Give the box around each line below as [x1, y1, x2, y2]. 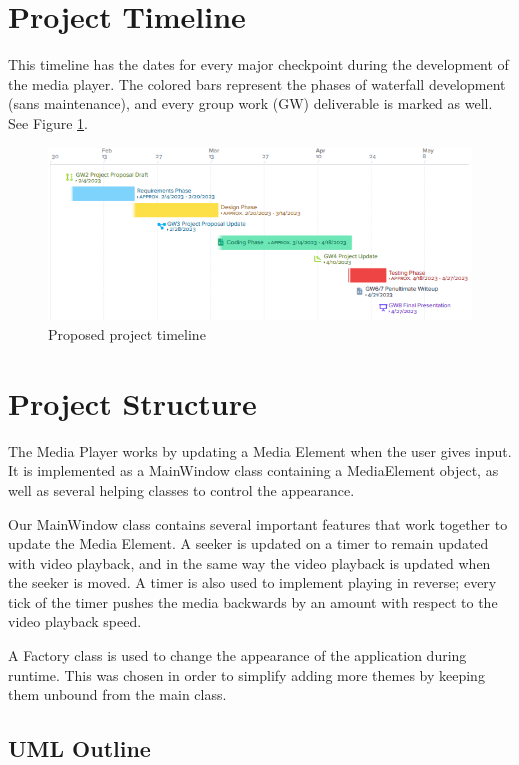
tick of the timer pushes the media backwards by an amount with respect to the [8, 591, 498, 612]
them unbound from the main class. [8, 684, 227, 705]
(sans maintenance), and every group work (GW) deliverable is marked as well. [8, 93, 493, 114]
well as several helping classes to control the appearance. [8, 479, 355, 500]
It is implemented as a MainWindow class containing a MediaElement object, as [8, 460, 499, 481]
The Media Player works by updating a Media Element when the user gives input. [8, 440, 512, 461]
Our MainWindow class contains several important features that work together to [8, 513, 508, 534]
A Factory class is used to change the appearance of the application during [8, 645, 467, 666]
